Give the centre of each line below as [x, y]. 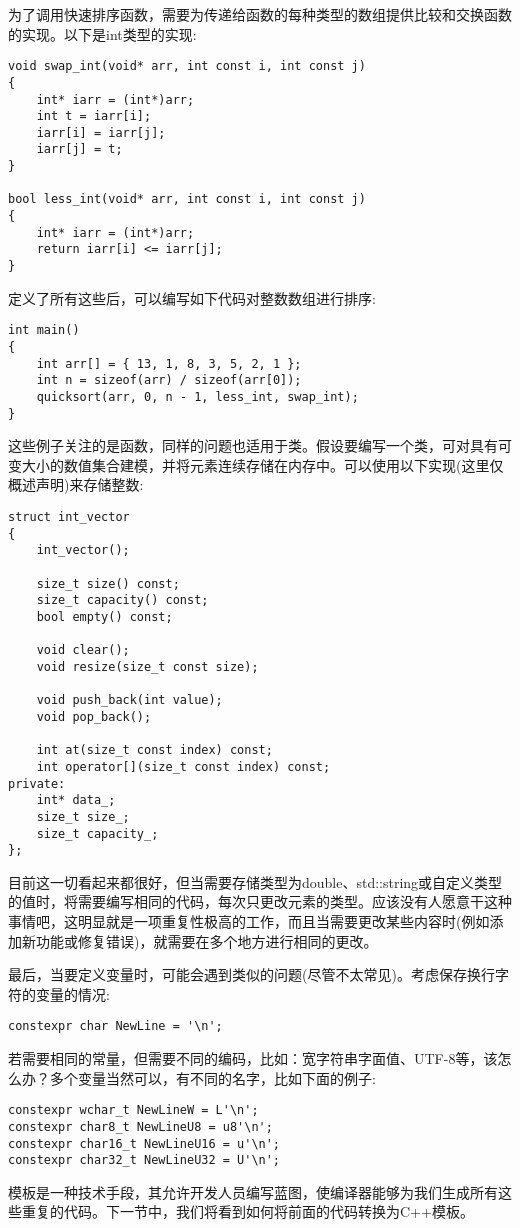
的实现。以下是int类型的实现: [102, 33]
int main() [44, 330]
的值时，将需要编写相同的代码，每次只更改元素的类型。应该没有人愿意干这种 [260, 901]
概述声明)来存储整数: [76, 484]
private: [37, 783]
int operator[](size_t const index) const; [183, 766]
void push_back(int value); [129, 700]
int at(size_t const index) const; [154, 750]
